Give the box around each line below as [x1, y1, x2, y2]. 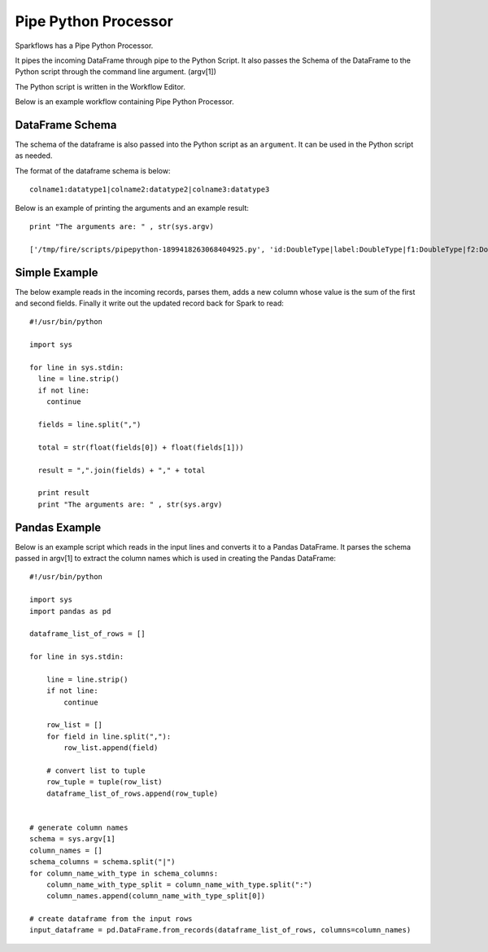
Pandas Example [15, 520, 102, 534]
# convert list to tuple [46, 766, 146, 775]
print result [37, 489, 90, 498]
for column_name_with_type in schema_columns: [29, 868, 219, 878]
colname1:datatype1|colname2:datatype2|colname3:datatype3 [29, 185, 270, 195]
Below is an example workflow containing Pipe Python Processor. [15, 97, 235, 107]
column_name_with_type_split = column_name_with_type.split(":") [46, 880, 313, 889]
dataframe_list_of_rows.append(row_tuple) [46, 788, 219, 798]
